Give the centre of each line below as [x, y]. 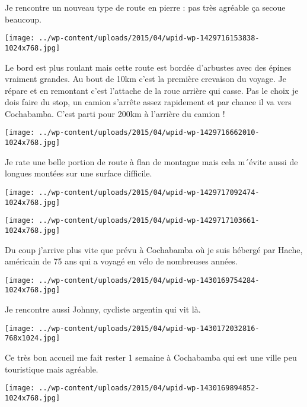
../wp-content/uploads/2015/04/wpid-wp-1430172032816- [149, 328]
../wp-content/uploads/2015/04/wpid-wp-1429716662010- [149, 133]
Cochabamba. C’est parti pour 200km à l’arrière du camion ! [115, 113]
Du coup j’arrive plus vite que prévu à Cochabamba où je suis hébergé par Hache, [154, 249]
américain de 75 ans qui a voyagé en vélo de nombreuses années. [121, 261]
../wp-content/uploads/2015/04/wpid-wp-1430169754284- [149, 280]
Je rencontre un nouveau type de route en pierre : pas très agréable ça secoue [145, 7]
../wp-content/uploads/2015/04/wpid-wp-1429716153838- [149, 38]
